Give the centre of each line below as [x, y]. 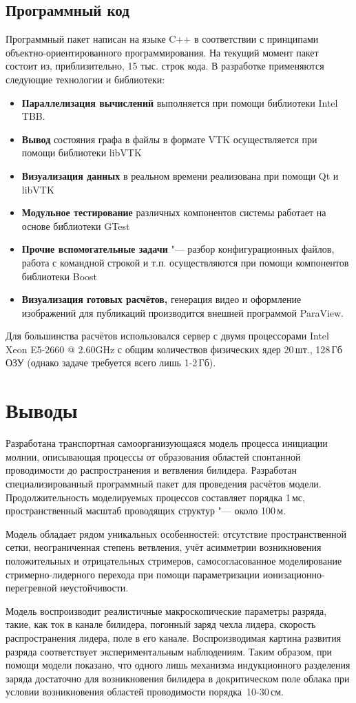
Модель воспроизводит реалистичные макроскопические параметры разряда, [166, 610]
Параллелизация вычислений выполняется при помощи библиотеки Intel [180, 102]
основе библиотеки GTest [76, 225]
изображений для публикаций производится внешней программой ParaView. [182, 312]
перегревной [31, 588]
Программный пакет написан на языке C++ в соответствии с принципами [162, 39]
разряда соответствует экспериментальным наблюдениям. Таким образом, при [169, 651]
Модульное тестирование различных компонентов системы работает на [174, 212]
